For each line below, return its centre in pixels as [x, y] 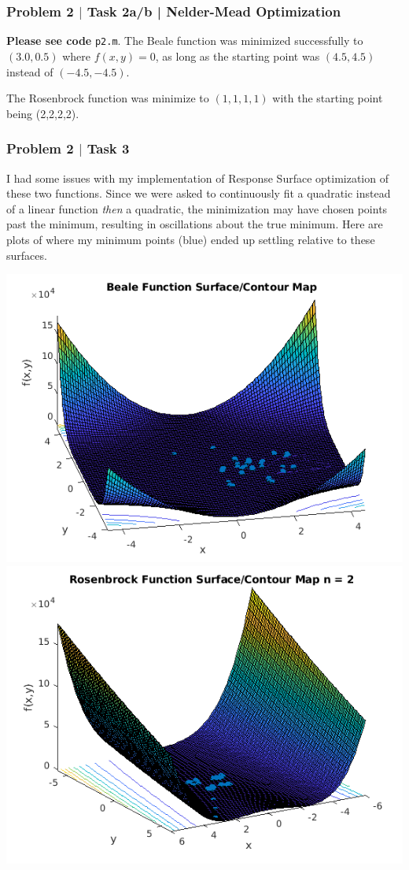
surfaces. [27, 255]
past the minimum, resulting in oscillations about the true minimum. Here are [195, 224]
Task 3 [108, 148]
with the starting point [328, 98]
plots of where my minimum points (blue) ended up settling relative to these [191, 239]
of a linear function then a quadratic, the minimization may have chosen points [197, 208]
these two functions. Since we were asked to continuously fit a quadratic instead [199, 193]
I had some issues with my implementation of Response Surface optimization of [197, 178]
